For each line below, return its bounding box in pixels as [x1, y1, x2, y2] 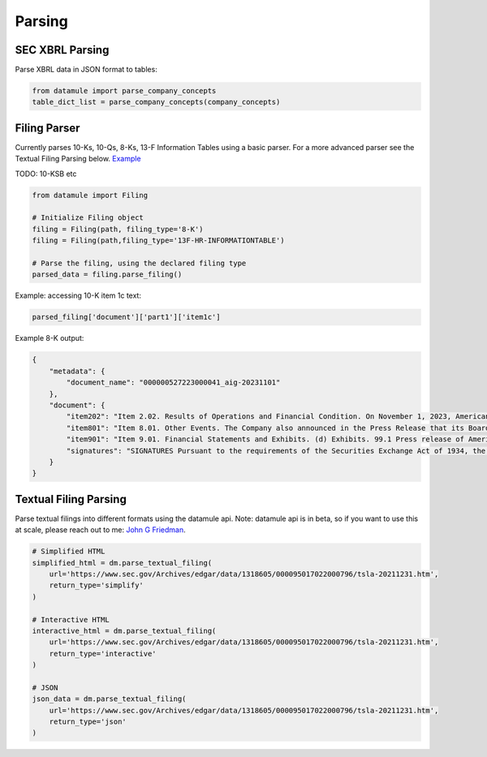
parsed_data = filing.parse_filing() [32, 270, 183, 279]
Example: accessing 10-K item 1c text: [15, 290, 142, 300]
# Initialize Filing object [32, 213, 144, 222]
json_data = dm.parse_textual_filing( [32, 695, 187, 703]
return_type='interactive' [49, 649, 157, 658]
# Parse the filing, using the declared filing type [32, 259, 247, 268]
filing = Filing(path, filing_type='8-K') [32, 224, 204, 234]
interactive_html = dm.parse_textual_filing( [32, 626, 217, 635]
